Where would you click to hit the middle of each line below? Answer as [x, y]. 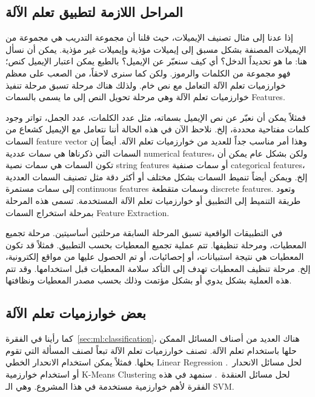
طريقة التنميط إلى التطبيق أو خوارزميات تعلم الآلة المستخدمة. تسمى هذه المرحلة [153, 200]
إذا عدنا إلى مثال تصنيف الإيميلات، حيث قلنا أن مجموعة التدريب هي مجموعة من [149, 37]
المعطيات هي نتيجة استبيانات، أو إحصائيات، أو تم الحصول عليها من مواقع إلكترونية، [155, 256]
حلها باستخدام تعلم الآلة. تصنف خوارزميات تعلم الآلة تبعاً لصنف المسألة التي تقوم [151, 350]
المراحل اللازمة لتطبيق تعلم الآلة [94, 12]
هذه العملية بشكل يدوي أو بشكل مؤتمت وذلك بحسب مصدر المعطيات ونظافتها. [149, 280]
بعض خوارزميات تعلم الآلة [76, 313]
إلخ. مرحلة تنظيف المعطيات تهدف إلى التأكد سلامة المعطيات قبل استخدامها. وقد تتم [158, 268]
